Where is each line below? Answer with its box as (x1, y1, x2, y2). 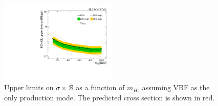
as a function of (76, 82, 125, 93)
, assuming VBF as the (138, 82, 210, 93)
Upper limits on (4, 82, 54, 93)
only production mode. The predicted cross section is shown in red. (4, 92, 215, 103)
